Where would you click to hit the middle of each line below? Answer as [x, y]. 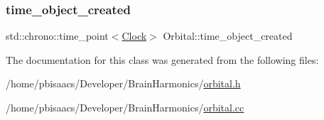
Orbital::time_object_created [228, 36]
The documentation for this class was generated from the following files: [162, 59]
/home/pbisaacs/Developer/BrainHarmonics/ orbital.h [123, 83]
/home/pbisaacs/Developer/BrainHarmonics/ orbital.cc [125, 107]
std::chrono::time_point [57, 36]
